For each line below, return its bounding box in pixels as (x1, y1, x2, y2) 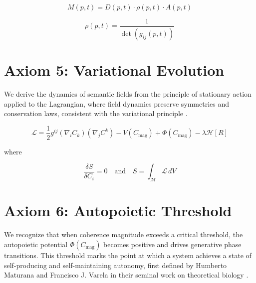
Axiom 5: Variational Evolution (4, 60, 225, 80)
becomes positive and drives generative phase (103, 239, 242, 249)
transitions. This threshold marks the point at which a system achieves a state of (4, 250, 252, 260)
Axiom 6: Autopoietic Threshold (4, 200, 232, 221)
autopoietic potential (4, 239, 68, 249)
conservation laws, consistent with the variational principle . (4, 108, 188, 119)
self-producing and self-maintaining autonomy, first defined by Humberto (4, 260, 227, 270)
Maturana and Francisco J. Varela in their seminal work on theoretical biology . (4, 270, 249, 280)
